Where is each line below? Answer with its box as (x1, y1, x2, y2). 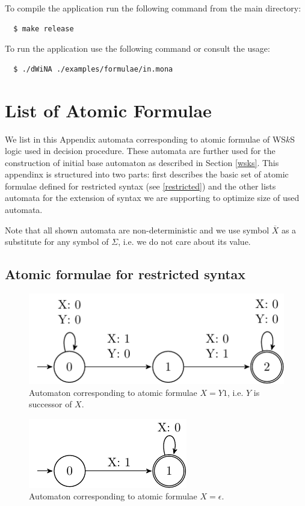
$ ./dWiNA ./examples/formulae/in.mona (13, 64, 173, 73)
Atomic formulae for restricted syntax (5, 265, 246, 283)
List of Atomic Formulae (5, 97, 212, 122)
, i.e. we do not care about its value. (118, 235, 251, 248)
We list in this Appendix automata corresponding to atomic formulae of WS (5, 132, 286, 145)
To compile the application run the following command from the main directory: (5, 2, 301, 14)
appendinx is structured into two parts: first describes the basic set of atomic (5, 168, 289, 180)
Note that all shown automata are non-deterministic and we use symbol (5, 223, 270, 236)
